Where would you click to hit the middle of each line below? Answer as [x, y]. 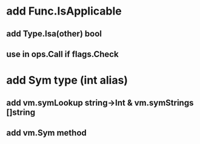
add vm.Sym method [46, 133]
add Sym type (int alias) [67, 81]
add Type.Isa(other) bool [54, 34]
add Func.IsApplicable [64, 11]
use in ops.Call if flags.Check [63, 54]
